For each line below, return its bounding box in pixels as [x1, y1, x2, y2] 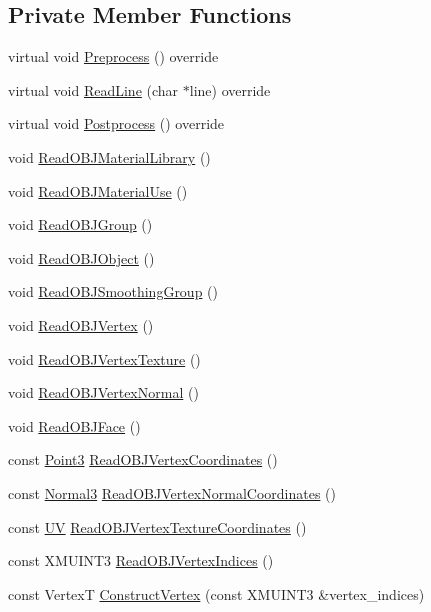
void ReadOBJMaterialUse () [8, 180, 188, 201]
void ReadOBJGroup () [8, 214, 153, 235]
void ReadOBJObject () [8, 247, 155, 268]
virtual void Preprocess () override [8, 46, 219, 67]
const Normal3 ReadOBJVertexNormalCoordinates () [8, 482, 336, 503]
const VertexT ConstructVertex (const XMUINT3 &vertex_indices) [8, 583, 425, 604]
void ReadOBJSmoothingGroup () [8, 281, 218, 302]
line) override [189, 79, 271, 100]
